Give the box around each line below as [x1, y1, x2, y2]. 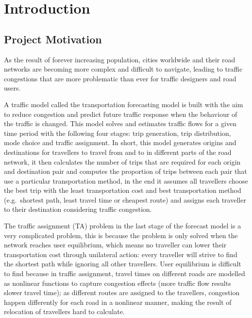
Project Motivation [4, 31, 102, 46]
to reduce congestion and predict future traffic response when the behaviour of [4, 109, 237, 119]
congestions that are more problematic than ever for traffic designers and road [4, 73, 236, 83]
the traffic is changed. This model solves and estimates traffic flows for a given [4, 118, 236, 129]
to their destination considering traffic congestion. [4, 204, 152, 214]
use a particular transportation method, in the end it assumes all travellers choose [4, 175, 248, 186]
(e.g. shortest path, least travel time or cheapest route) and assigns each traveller [4, 194, 246, 205]
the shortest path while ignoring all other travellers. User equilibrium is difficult [4, 259, 241, 269]
